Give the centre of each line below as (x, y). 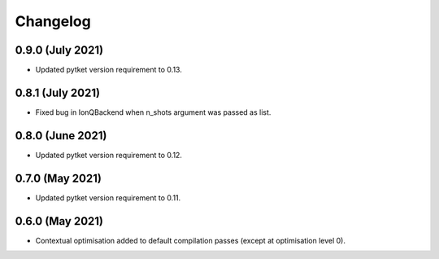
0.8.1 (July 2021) (58, 92)
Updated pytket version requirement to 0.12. (109, 155)
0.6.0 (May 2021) (59, 221)
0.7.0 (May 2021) (58, 178)
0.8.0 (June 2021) (61, 136)
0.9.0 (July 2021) (59, 50)
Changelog (53, 21)
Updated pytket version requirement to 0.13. (109, 70)
